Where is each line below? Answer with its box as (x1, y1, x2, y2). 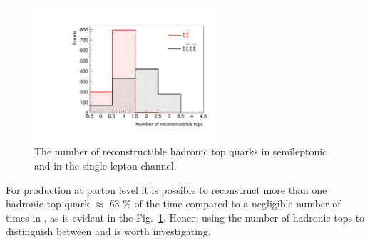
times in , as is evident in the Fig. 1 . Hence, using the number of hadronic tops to (6, 210, 365, 224)
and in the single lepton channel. (34, 157, 177, 172)
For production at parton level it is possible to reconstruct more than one (6, 182, 327, 197)
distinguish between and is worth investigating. (6, 224, 211, 239)
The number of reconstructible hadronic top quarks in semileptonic (34, 144, 327, 159)
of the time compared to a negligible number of (134, 196, 341, 211)
